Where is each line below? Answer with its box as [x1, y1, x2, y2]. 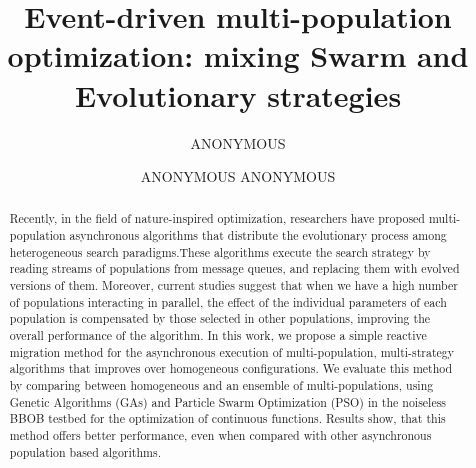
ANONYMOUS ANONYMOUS [140, 166, 336, 187]
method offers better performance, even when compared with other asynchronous [9, 427, 432, 444]
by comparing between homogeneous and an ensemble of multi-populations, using [9, 377, 434, 394]
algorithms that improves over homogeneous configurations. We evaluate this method [9, 360, 453, 377]
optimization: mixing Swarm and [7, 35, 469, 76]
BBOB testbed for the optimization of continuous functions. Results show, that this [9, 410, 446, 427]
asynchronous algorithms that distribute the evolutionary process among [69, 227, 447, 244]
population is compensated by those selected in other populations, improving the [9, 310, 431, 327]
